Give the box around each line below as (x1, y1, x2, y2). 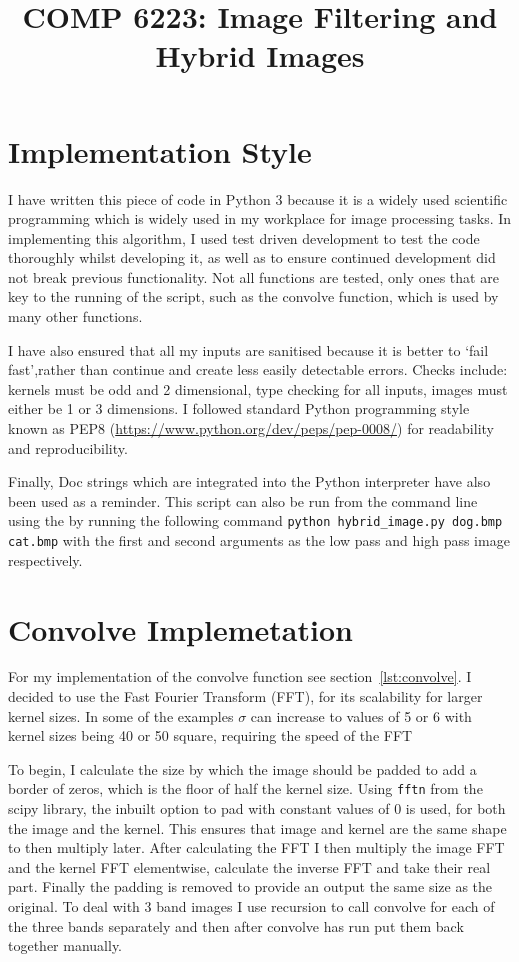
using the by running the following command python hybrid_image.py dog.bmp (8, 510, 503, 531)
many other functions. (8, 306, 143, 327)
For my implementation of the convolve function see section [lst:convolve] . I (8, 666, 472, 687)
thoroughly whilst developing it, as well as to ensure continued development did (8, 247, 496, 268)
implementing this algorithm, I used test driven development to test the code (8, 227, 480, 248)
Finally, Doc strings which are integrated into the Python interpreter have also (8, 471, 491, 492)
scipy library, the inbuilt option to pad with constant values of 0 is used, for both (8, 798, 506, 819)
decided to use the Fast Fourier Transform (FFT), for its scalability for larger (8, 686, 483, 707)
